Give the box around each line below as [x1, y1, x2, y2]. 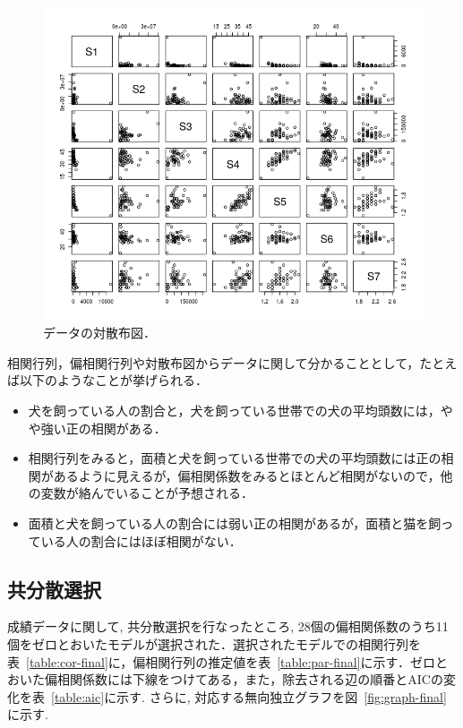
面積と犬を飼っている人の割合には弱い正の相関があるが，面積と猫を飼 [28, 514, 442, 533]
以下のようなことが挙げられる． [19, 371, 208, 390]
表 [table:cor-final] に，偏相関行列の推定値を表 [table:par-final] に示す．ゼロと [7, 652, 449, 671]
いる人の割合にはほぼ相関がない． [40, 531, 242, 550]
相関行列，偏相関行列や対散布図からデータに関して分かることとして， [7, 353, 420, 372]
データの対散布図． [43, 323, 156, 342]
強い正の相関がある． [40, 418, 167, 437]
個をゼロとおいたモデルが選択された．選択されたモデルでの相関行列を [7, 635, 421, 653]
